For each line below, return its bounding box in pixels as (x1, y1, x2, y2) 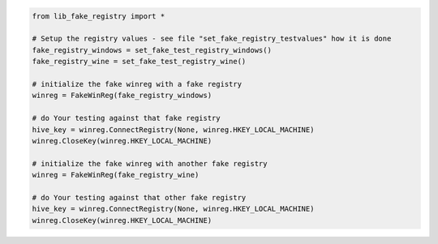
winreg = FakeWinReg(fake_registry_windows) (32, 91, 213, 101)
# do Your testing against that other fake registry (32, 193, 247, 202)
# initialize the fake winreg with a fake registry (32, 79, 243, 88)
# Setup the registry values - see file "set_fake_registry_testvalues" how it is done (32, 34, 392, 44)
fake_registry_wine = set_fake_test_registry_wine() (32, 57, 247, 66)
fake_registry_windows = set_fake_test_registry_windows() (32, 45, 272, 54)
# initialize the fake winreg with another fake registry (32, 159, 268, 168)
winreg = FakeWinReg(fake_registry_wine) (32, 170, 200, 180)
